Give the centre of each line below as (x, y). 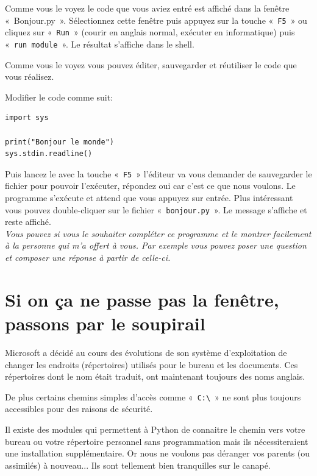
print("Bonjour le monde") (59, 142)
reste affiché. (28, 222)
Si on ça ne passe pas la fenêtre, (142, 299)
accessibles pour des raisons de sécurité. (79, 409)
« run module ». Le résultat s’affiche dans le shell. (100, 44)
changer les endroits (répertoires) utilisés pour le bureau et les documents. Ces (151, 364)
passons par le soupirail (105, 323)
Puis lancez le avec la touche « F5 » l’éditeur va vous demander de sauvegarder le (158, 173)
